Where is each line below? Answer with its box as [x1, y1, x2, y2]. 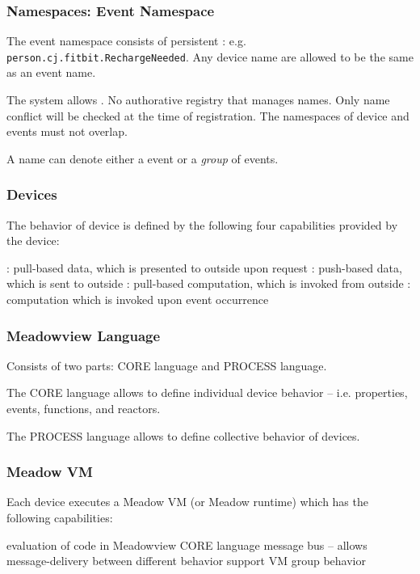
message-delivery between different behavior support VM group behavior [6, 552, 366, 569]
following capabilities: [6, 509, 113, 526]
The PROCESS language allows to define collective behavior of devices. [6, 427, 360, 444]
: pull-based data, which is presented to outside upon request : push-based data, [6, 259, 402, 276]
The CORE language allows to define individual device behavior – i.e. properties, [6, 384, 408, 401]
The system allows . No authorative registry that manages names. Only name [6, 91, 390, 108]
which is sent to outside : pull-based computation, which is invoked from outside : [6, 275, 411, 292]
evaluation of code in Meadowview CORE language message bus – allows [6, 536, 367, 553]
